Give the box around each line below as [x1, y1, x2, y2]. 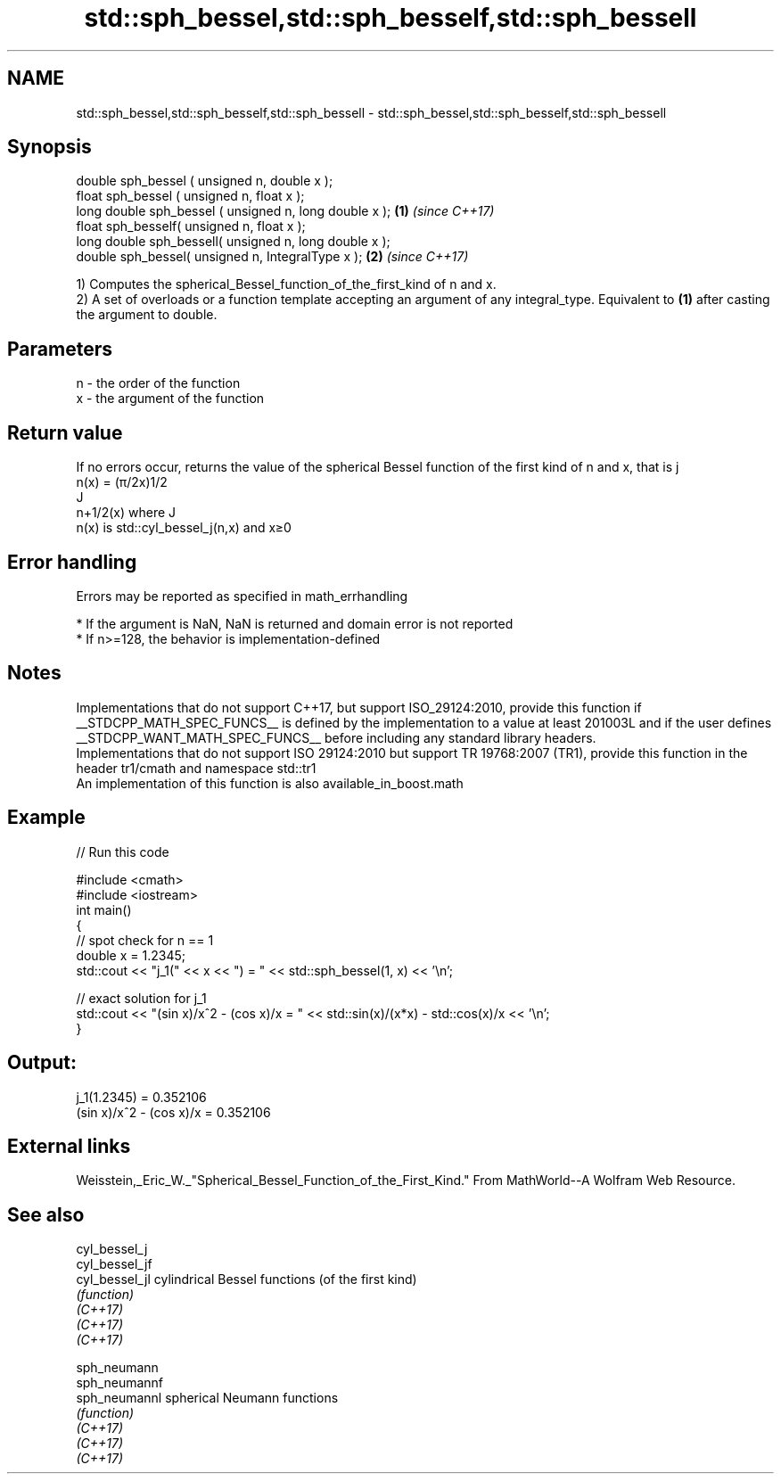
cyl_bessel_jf [76, 1256, 152, 1272]
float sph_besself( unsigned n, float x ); [76, 218, 306, 234]
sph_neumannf [76, 1375, 164, 1391]
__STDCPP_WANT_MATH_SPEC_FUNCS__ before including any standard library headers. [76, 729, 596, 745]
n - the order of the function [76, 375, 241, 391]
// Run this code [76, 843, 169, 860]
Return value [7, 421, 123, 444]
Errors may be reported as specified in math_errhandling [76, 588, 408, 604]
